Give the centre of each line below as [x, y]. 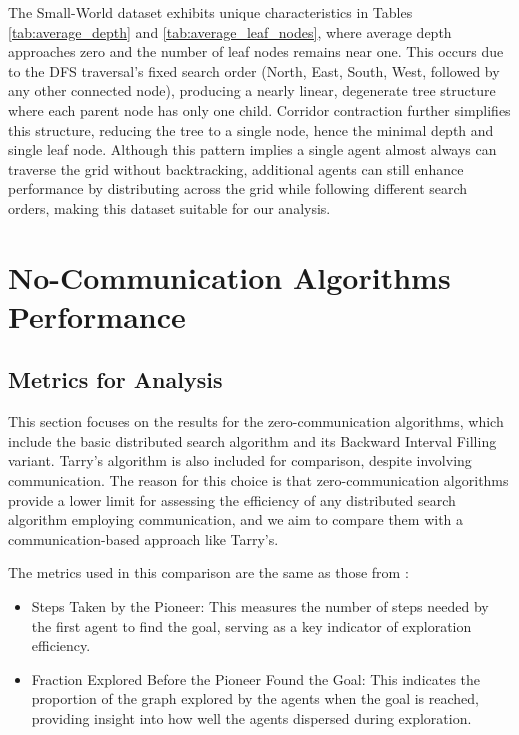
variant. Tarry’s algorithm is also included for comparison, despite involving [240, 460]
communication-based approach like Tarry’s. [143, 538]
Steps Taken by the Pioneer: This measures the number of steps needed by [260, 606]
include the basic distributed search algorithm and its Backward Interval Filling [252, 440]
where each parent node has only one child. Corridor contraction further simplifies [259, 109]
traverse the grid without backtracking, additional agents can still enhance [236, 168]
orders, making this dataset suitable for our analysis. [169, 207]
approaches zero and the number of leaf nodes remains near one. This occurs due [256, 51]
